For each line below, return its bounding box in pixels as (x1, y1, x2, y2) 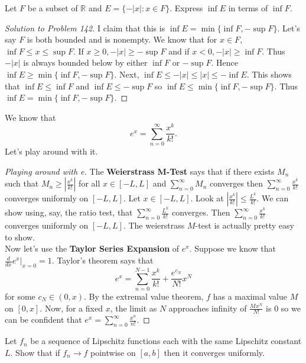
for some (5, 290, 35, 302)
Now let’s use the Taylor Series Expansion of (5, 242, 180, 255)
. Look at (190, 192, 224, 204)
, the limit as (110, 301, 157, 314)
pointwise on (90, 346, 136, 358)
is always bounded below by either (23, 56, 148, 69)
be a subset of (27, 2, 78, 14)
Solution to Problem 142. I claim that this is (5, 21, 165, 34)
